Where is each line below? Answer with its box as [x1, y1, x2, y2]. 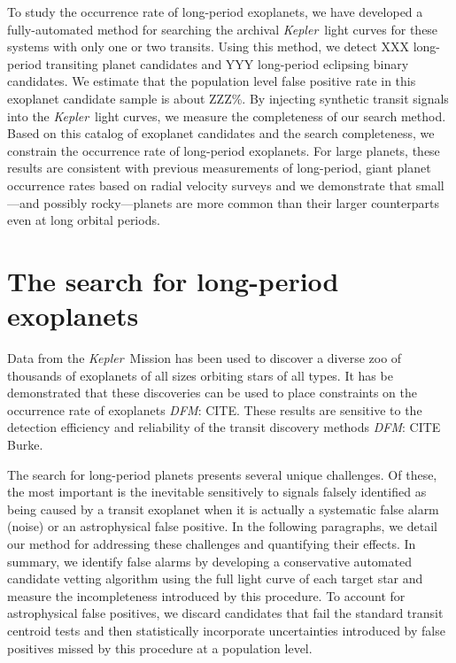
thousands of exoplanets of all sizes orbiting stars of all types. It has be [7, 366, 393, 384]
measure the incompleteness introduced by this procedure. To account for [7, 586, 406, 605]
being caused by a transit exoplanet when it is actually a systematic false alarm [7, 499, 439, 518]
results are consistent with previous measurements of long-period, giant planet [7, 158, 431, 177]
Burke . [7, 436, 43, 453]
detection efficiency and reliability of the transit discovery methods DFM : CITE [7, 418, 441, 436]
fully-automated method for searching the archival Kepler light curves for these [7, 19, 438, 38]
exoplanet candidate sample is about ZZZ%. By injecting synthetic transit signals [7, 89, 449, 107]
